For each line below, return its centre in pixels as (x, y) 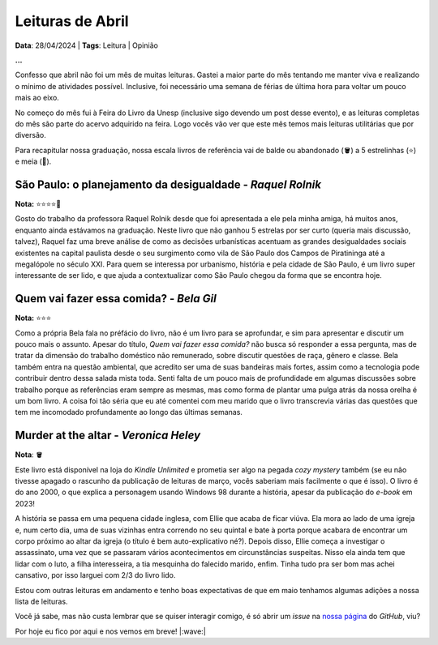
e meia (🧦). (33, 161)
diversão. (30, 135)
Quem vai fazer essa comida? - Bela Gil (116, 299)
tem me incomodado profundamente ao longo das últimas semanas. (129, 412)
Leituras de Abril (72, 21)
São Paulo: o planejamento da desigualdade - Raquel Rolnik (168, 184)
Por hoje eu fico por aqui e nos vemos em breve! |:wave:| (110, 631)
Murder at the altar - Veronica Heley (108, 436)
